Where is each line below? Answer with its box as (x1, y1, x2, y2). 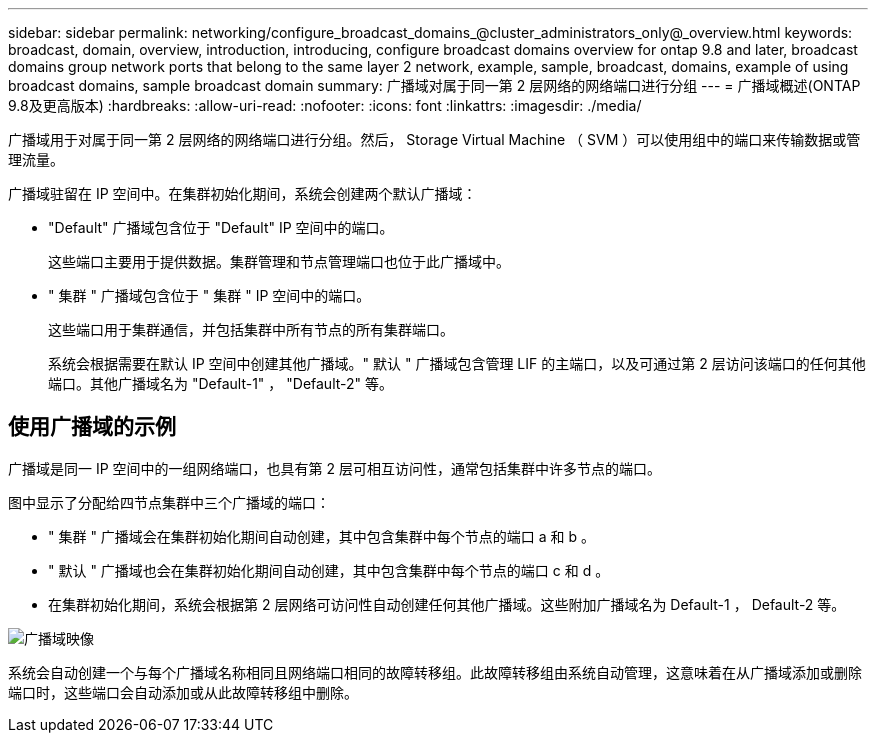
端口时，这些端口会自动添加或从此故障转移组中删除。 (8, 683, 358, 701)
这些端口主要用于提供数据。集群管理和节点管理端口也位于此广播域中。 (48, 253, 510, 270)
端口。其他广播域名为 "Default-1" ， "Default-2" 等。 (48, 375, 394, 392)
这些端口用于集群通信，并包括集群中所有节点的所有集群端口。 (48, 321, 454, 338)
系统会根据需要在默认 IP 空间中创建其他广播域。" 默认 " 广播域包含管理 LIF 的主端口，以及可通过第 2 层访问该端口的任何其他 (48, 355, 866, 372)
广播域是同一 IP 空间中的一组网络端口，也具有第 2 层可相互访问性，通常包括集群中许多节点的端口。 (8, 459, 661, 477)
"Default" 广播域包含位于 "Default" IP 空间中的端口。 (48, 219, 394, 236)
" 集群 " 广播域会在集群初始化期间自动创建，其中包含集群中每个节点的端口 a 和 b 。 (48, 527, 596, 545)
